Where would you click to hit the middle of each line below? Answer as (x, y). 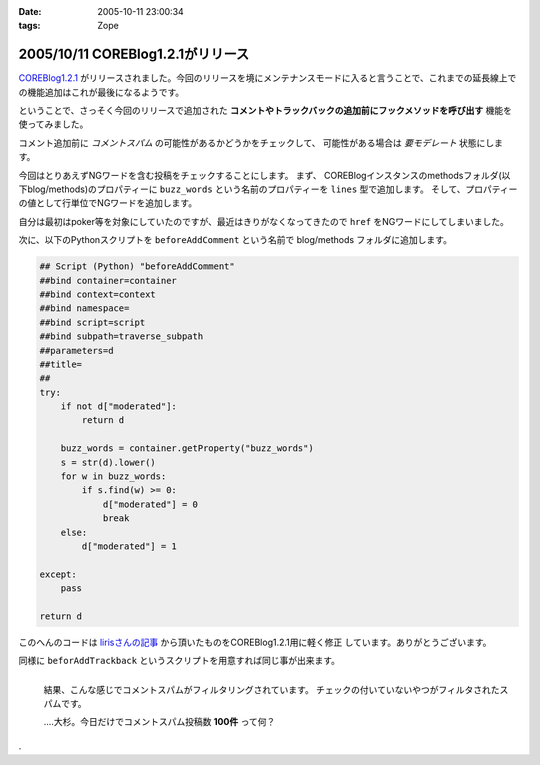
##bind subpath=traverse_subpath (121, 336)
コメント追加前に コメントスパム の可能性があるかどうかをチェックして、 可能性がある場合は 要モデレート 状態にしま (261, 142)
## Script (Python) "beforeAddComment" (137, 266)
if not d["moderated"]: (118, 406)
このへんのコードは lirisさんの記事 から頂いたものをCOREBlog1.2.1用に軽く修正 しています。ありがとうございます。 (255, 642)
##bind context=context (98, 294)
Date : (30, 11)
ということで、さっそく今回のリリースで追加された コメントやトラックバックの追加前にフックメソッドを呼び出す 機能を (265, 111)
